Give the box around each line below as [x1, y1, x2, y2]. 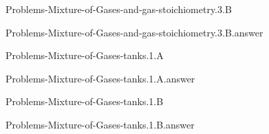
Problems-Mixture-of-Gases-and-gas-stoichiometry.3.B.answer [6, 25, 263, 39]
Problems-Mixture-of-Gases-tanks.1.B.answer [6, 117, 195, 131]
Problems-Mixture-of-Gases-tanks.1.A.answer [6, 71, 195, 85]
